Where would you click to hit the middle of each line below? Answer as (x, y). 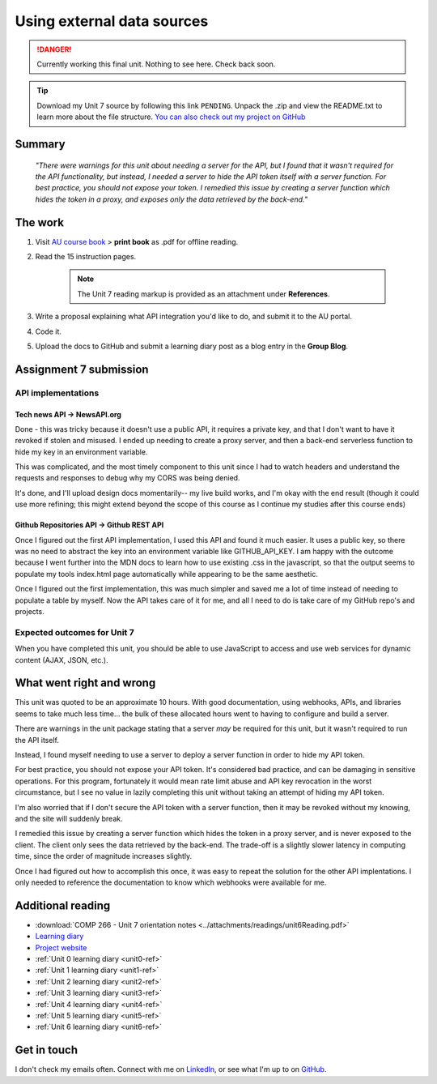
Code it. (49, 331)
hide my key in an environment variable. (81, 452)
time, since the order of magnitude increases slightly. (104, 856)
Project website (61, 947)
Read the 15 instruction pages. (86, 256)
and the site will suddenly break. (69, 818)
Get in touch (47, 1050)
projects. (30, 611)
